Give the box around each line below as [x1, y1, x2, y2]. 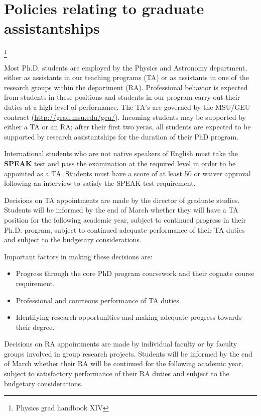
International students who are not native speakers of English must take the [4, 148, 238, 159]
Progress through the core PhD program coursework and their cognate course [16, 268, 254, 279]
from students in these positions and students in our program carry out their [4, 92, 240, 102]
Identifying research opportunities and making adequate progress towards [16, 312, 242, 322]
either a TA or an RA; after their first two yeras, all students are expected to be [4, 121, 251, 132]
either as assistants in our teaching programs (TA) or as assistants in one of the [4, 72, 249, 83]
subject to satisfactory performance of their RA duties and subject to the [4, 368, 229, 379]
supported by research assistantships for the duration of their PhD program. [4, 131, 239, 142]
